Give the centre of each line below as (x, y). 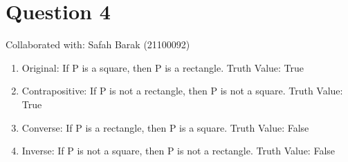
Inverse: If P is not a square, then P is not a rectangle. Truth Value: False (178, 151)
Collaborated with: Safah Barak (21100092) (98, 44)
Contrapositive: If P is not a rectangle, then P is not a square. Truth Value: (182, 91)
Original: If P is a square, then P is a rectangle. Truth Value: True (163, 67)
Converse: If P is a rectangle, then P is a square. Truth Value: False (165, 127)
